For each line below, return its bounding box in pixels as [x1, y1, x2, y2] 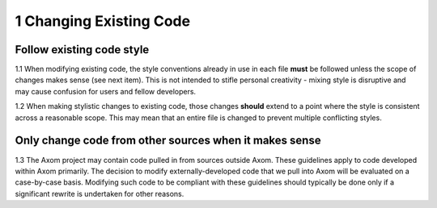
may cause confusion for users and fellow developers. [15, 86, 197, 96]
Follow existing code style [15, 43, 150, 56]
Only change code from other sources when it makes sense [15, 134, 321, 148]
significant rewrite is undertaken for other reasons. [15, 189, 185, 198]
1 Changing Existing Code [15, 12, 190, 30]
